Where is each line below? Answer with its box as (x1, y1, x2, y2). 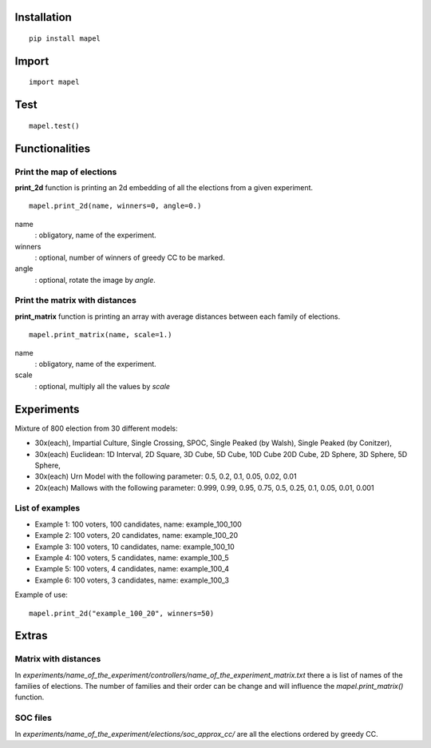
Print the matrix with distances (14, 295, 137, 306)
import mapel (29, 78, 80, 87)
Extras (14, 629, 48, 643)
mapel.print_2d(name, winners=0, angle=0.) (29, 201, 202, 211)
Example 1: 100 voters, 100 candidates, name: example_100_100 (34, 519, 243, 529)
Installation (14, 10, 72, 24)
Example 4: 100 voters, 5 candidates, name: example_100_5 (34, 552, 229, 563)
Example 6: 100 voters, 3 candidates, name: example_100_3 (34, 575, 229, 585)
